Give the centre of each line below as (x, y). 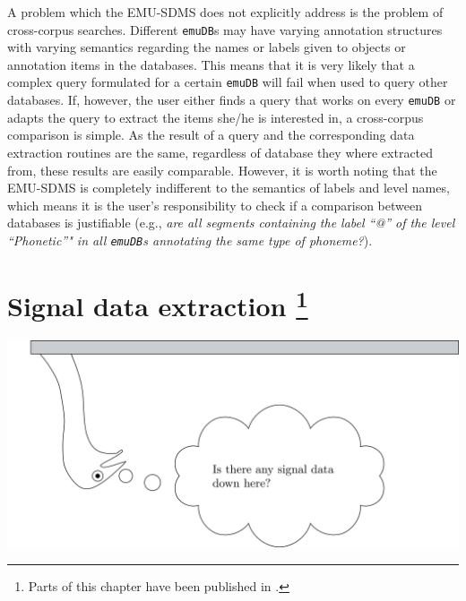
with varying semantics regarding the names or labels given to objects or (207, 47)
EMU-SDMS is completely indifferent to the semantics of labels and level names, (229, 188)
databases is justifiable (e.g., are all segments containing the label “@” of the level (231, 223)
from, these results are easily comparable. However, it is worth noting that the (222, 170)
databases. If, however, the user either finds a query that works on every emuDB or (232, 100)
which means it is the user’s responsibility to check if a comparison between (215, 205)
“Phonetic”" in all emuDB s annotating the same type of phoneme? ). (190, 240)
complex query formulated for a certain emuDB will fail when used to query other (228, 82)
